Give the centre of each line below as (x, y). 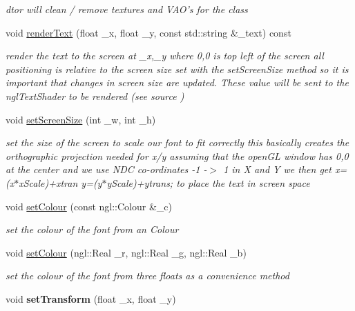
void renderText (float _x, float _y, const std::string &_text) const (148, 32)
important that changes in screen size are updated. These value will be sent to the (177, 82)
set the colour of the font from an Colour (92, 229)
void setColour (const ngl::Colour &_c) (89, 206)
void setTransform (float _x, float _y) (91, 298)
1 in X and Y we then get (277, 169)
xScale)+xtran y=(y (60, 182)
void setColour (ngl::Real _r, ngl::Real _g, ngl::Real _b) (126, 252)
